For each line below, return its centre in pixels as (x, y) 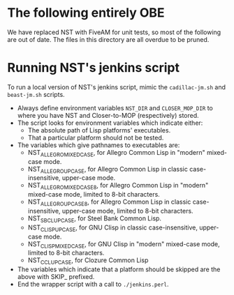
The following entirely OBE (86, 13)
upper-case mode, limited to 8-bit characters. (127, 211)
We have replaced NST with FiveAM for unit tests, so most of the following (114, 32)
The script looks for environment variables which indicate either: (110, 123)
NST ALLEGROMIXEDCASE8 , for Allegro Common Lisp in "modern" (118, 186)
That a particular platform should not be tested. (96, 137)
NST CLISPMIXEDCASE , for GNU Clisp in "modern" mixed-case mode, (124, 244)
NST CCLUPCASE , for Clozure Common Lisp (88, 261)
